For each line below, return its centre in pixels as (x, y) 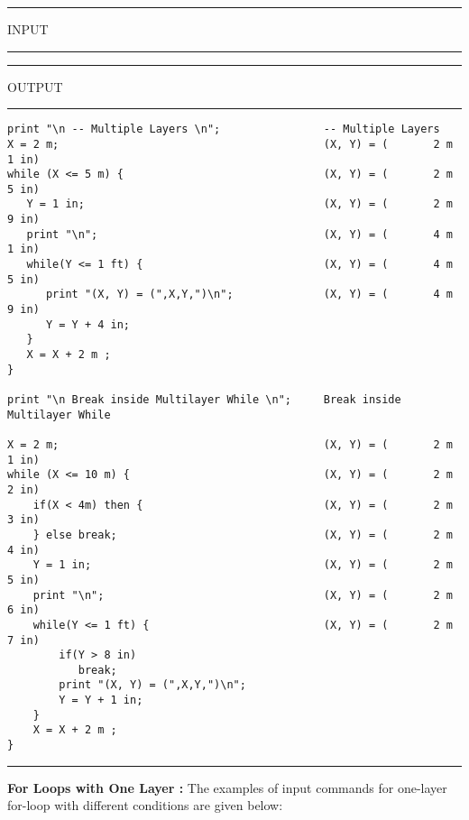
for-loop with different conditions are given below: (145, 805)
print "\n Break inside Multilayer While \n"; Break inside (204, 400)
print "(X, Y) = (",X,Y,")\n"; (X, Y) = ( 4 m (249, 295)
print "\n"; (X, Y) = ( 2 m (243, 595)
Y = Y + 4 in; (88, 324)
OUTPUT (35, 86)
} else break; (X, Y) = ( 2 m (243, 534)
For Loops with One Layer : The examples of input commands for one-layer (227, 787)
